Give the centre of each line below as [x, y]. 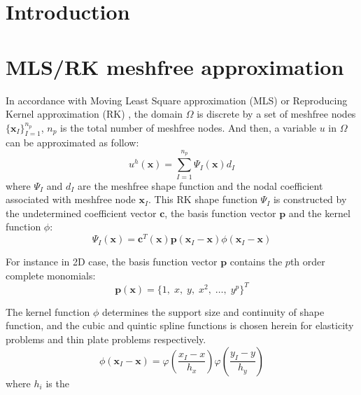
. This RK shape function [203, 199]
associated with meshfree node [71, 199]
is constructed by [310, 199]
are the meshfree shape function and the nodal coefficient [200, 185]
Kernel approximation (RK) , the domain [94, 114]
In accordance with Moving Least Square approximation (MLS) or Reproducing [177, 100]
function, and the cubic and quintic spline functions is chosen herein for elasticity [180, 325]
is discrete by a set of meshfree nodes [276, 114]
